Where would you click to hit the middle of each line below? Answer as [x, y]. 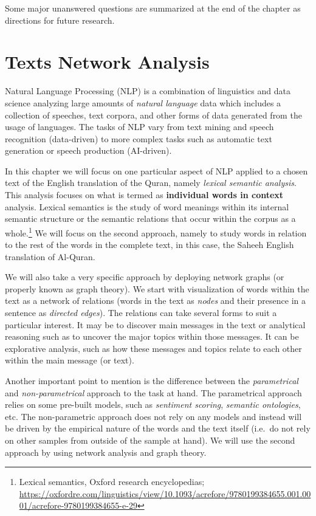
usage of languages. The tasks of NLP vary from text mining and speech [139, 127]
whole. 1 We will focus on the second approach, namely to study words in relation [156, 232]
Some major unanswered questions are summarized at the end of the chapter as [153, 8]
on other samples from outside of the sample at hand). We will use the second [150, 440]
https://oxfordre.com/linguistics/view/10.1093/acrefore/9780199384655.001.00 [165, 493]
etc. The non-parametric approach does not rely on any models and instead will [153, 416]
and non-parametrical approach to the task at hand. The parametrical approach [153, 392]
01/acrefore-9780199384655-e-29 [78, 505]
